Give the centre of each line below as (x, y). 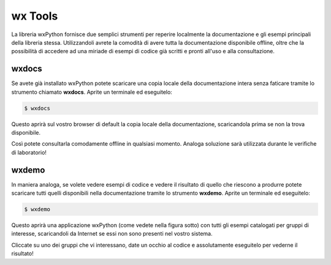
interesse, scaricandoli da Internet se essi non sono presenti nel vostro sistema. (112, 234)
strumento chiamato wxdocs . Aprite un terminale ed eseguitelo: (92, 92)
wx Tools (35, 16)
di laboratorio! (29, 152)
